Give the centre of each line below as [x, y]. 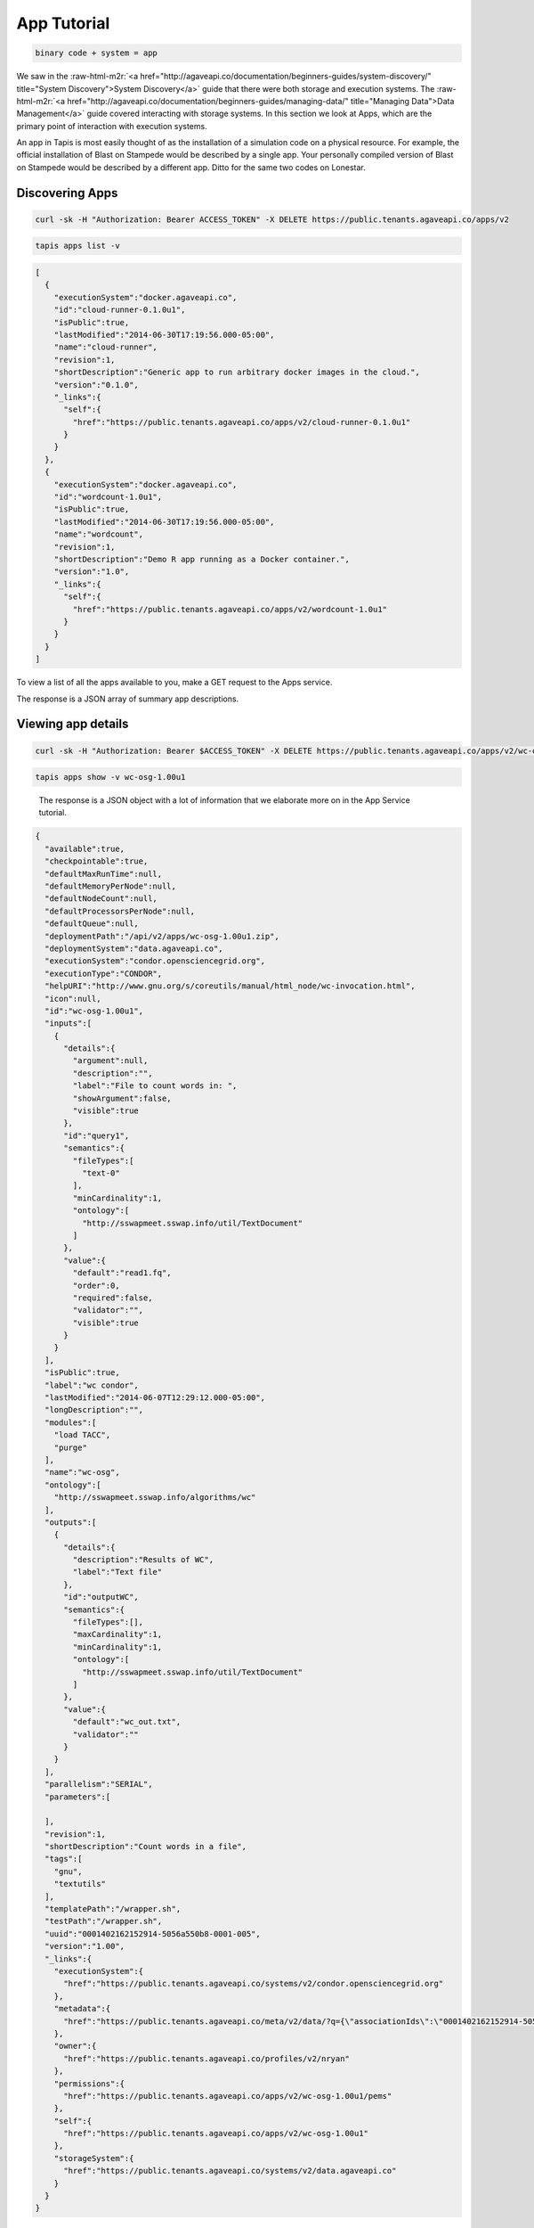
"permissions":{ [89, 2084]
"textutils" [80, 1884]
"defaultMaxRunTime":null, [104, 874]
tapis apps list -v [77, 246]
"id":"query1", [97, 1135]
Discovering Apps [67, 193]
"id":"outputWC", [101, 1597]
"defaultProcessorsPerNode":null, [120, 911]
